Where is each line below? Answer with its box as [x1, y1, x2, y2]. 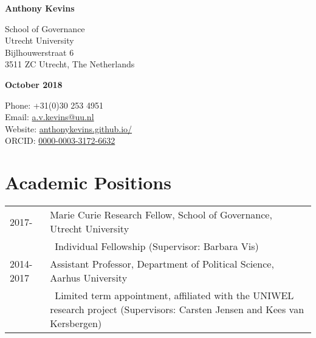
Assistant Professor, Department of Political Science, [50, 257, 274, 271]
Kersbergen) [50, 316, 102, 331]
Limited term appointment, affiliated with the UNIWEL [55, 288, 294, 303]
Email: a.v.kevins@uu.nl [5, 110, 94, 123]
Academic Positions [5, 170, 171, 195]
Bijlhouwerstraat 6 [5, 46, 74, 58]
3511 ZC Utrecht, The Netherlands [5, 58, 135, 70]
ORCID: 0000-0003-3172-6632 [5, 134, 115, 147]
